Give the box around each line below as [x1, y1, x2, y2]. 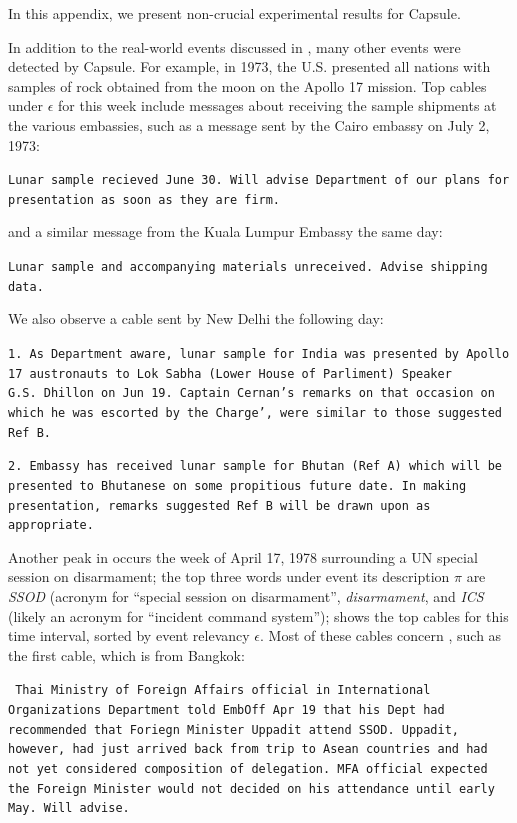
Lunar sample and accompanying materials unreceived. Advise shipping [8, 260, 488, 275]
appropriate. [8, 518, 94, 533]
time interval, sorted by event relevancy [8, 625, 250, 646]
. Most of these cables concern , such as [260, 625, 502, 646]
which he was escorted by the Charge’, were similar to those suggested [8, 405, 502, 420]
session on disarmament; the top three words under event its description [8, 566, 450, 587]
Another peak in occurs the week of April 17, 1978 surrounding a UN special [8, 546, 478, 567]
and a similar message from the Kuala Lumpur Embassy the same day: [8, 221, 443, 242]
